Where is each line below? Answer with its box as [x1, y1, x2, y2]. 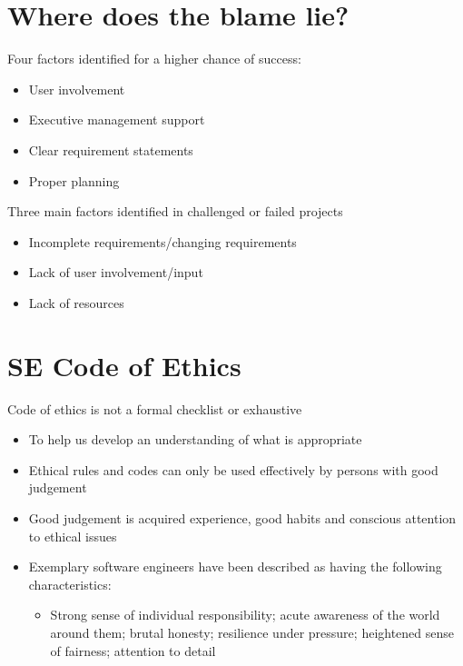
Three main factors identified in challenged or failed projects [7, 202, 343, 221]
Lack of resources [28, 293, 124, 312]
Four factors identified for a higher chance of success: [7, 49, 301, 68]
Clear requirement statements [28, 140, 193, 159]
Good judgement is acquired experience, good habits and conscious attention [28, 508, 457, 527]
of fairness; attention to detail [50, 641, 216, 660]
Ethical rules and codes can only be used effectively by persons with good [28, 460, 438, 479]
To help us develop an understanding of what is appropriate [28, 430, 362, 449]
